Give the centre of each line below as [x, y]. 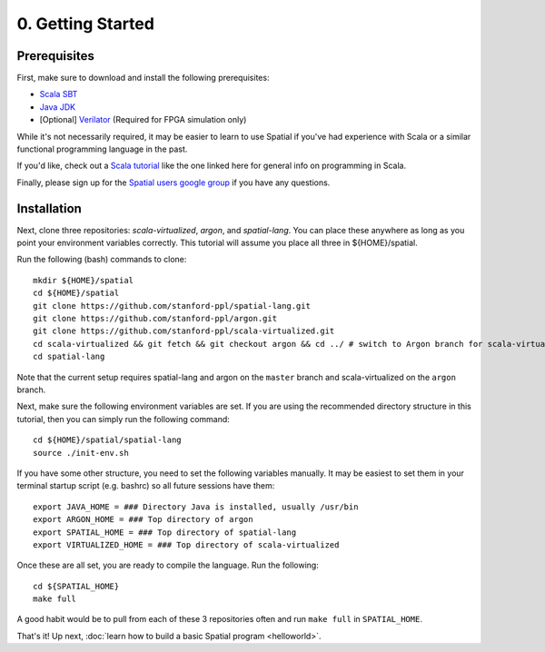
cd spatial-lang [69, 357]
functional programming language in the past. [102, 149]
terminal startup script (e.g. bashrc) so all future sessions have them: [146, 486]
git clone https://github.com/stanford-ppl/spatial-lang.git [172, 306]
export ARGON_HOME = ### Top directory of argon [143, 519]
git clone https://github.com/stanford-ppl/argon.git [155, 319]
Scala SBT [59, 94]
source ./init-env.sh [81, 453]
